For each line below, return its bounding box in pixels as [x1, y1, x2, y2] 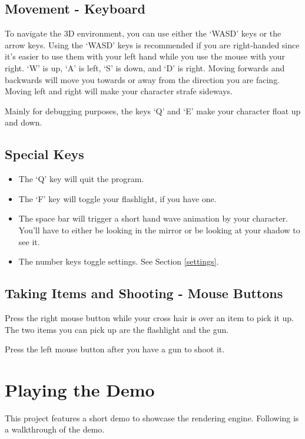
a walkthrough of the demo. [5, 423, 105, 435]
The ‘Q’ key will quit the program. [18, 173, 144, 185]
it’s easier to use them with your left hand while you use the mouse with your [5, 50, 286, 62]
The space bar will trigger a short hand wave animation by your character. [18, 212, 289, 225]
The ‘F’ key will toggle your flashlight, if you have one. [18, 192, 217, 204]
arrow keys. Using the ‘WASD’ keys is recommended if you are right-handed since [5, 38, 300, 51]
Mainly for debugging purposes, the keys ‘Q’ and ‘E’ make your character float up [5, 104, 301, 117]
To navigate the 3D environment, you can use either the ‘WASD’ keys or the [5, 27, 281, 39]
